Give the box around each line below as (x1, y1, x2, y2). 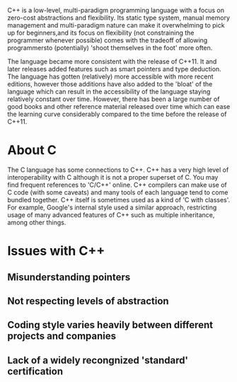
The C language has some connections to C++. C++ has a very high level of (7, 166, 229, 174)
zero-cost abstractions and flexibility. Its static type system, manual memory (7, 13, 231, 22)
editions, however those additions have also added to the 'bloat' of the (7, 80, 213, 88)
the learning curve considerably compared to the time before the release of (7, 110, 227, 118)
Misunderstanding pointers (7, 271, 131, 283)
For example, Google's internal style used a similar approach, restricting (7, 203, 217, 212)
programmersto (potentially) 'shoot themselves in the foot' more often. (7, 44, 213, 52)
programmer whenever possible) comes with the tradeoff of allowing (7, 36, 208, 45)
